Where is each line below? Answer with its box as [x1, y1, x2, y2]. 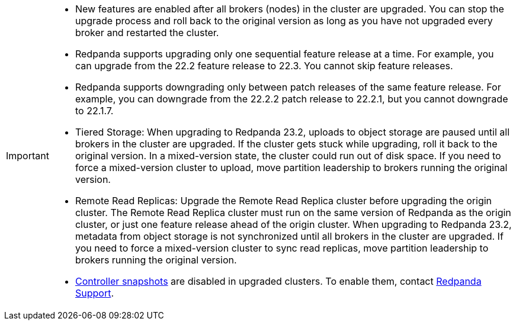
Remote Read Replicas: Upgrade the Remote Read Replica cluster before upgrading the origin [75, 195, 492, 207]
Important [6, 150, 49, 162]
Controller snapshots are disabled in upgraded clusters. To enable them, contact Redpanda [75, 275, 482, 287]
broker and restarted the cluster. [75, 27, 219, 38]
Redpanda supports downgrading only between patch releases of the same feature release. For [75, 81, 501, 93]
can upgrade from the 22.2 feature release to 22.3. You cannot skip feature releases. [75, 60, 453, 72]
